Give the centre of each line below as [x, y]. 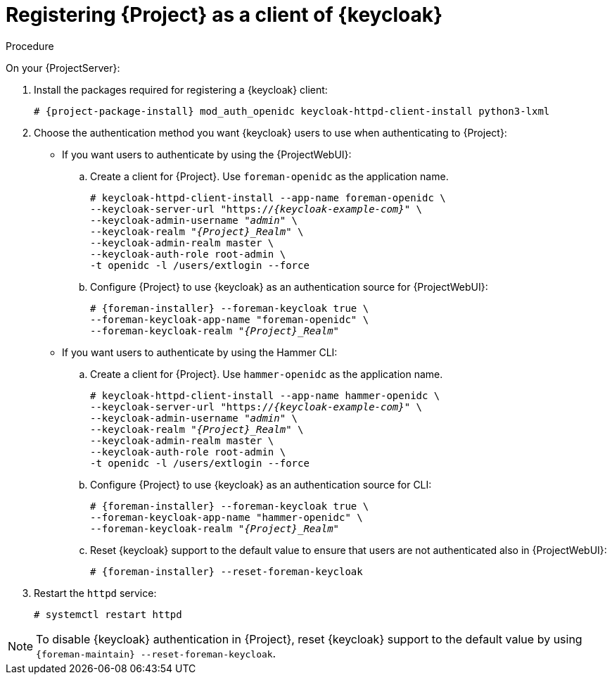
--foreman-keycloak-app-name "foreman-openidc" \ [230, 319]
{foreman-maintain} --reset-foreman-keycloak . [156, 653]
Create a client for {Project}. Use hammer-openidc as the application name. [267, 374]
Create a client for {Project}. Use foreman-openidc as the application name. [269, 176]
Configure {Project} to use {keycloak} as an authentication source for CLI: [261, 484]
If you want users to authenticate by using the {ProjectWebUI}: [207, 154]
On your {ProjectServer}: [63, 68]
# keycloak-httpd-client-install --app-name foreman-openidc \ [268, 197]
